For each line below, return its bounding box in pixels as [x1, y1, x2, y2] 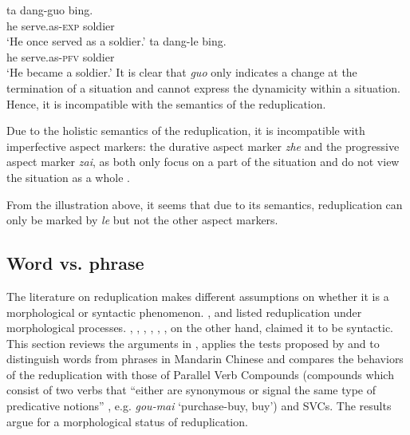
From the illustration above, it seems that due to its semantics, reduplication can [6, 196, 403, 212]
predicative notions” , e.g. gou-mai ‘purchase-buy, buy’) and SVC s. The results [6, 397, 392, 414]
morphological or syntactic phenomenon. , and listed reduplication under [6, 303, 362, 320]
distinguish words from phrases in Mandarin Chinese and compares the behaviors [6, 350, 404, 367]
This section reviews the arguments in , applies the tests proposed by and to [6, 334, 380, 351]
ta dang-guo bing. [6, 2, 93, 18]
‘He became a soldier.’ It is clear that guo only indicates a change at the [6, 64, 357, 81]
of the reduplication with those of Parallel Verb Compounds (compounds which [6, 366, 394, 382]
